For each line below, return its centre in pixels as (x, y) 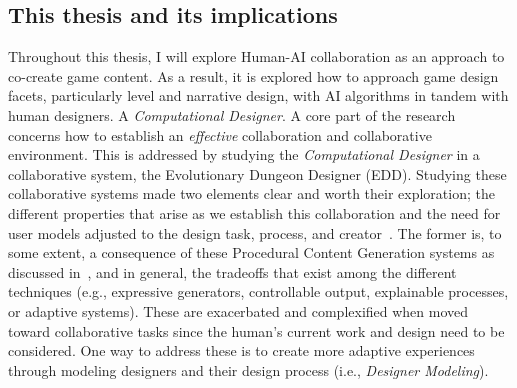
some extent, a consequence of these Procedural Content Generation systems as (251, 252)
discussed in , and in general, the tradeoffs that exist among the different (232, 271)
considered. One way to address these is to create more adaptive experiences (241, 350)
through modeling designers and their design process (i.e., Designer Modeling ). (248, 369)
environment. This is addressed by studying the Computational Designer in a (244, 154)
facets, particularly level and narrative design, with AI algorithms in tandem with (258, 95)
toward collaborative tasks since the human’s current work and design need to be (256, 330)
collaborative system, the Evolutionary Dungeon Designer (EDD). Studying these (257, 173)
